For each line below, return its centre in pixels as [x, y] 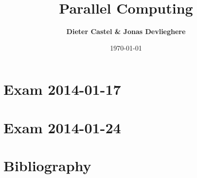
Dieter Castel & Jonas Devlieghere [126, 31]
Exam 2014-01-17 [62, 89]
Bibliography [47, 166]
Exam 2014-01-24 [62, 127]
